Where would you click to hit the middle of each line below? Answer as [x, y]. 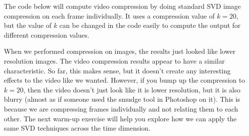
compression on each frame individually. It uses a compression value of [109, 15]
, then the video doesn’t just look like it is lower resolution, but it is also [132, 89]
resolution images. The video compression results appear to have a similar [114, 60]
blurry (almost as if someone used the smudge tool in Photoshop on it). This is [122, 99]
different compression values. [47, 34]
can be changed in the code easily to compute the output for [150, 25]
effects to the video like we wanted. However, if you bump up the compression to [124, 80]
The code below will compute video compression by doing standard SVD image [123, 6]
